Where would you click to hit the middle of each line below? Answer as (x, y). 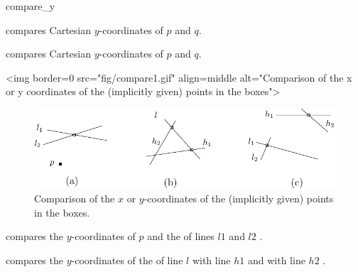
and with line (276, 260)
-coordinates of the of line (127, 260)
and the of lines (181, 236)
